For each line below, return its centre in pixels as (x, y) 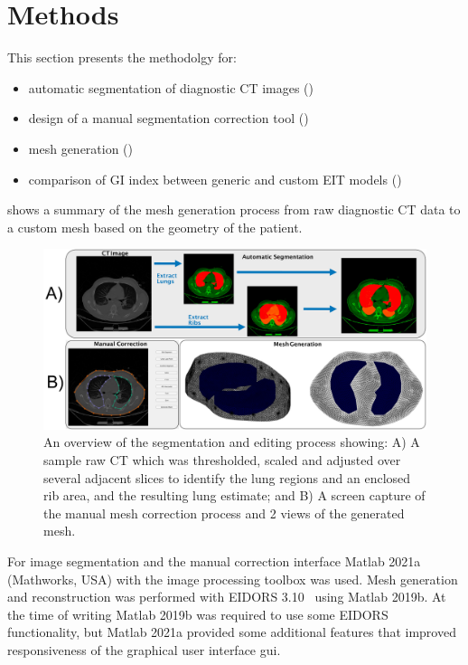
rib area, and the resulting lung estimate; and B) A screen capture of (234, 495)
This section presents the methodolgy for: (122, 57)
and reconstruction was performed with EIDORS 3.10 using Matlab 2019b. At (227, 597)
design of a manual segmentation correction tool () (168, 118)
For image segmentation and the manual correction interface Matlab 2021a (214, 561)
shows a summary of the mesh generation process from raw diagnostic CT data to (234, 209)
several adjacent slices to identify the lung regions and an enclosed (227, 477)
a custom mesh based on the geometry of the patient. (155, 227)
